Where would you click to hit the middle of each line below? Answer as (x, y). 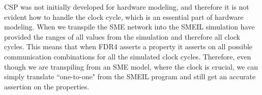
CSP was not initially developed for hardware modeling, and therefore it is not (127, 7)
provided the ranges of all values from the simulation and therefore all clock (122, 36)
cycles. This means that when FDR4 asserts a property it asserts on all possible (128, 46)
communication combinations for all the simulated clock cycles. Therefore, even (128, 56)
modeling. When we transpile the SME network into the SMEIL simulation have (129, 27)
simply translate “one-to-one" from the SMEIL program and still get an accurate (130, 76)
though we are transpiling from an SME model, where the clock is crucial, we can (131, 66)
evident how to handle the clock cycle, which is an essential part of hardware (124, 17)
